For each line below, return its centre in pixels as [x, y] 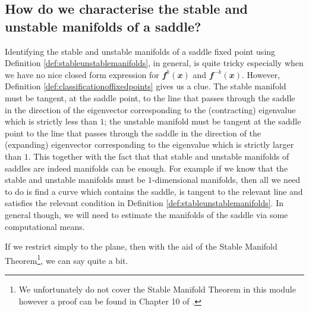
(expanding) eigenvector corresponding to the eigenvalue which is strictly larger [149, 144]
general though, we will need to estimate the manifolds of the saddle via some [146, 214]
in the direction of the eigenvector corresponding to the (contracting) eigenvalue [150, 109]
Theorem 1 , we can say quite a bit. [67, 259]
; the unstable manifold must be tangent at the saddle [203, 121]
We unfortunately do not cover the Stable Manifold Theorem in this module [157, 289]
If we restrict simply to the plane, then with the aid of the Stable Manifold [141, 246]
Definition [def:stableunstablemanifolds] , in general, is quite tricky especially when [154, 63]
